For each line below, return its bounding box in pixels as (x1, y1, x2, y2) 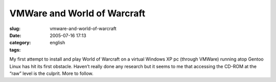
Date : (9, 32, 21, 38)
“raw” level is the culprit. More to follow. (9, 70, 94, 76)
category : (9, 40, 31, 46)
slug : (9, 25, 20, 32)
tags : (9, 46, 21, 53)
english (50, 40, 65, 46)
